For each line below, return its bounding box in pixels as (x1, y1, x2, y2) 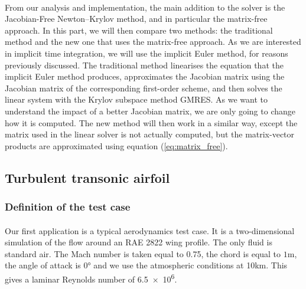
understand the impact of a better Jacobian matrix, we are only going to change (5, 104, 295, 117)
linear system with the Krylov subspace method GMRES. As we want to (5, 93, 268, 106)
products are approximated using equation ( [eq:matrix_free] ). (5, 139, 228, 152)
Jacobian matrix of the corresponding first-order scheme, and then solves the (5, 81, 282, 94)
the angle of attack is (5, 259, 81, 271)
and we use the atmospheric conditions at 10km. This (93, 259, 288, 271)
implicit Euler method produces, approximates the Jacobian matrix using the (5, 70, 285, 83)
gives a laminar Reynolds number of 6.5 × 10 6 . (5, 271, 177, 285)
